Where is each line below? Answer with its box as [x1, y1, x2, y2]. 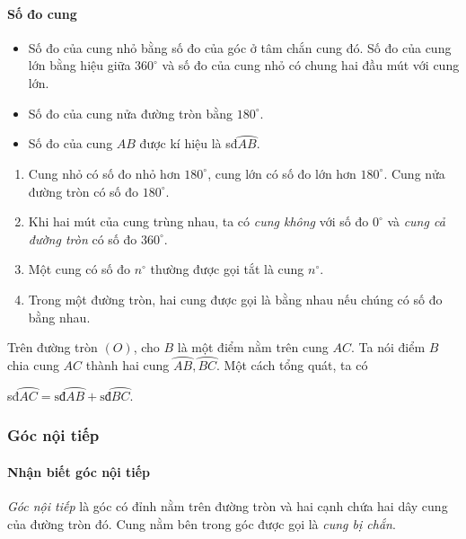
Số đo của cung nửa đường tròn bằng [28, 103, 233, 122]
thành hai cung [85, 355, 170, 374]
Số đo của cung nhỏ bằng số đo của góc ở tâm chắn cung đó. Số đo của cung [28, 38, 452, 57]
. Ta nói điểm [351, 338, 426, 357]
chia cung [7, 355, 59, 374]
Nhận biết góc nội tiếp [7, 462, 151, 481]
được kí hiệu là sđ [139, 134, 238, 153]
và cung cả [387, 212, 445, 231]
